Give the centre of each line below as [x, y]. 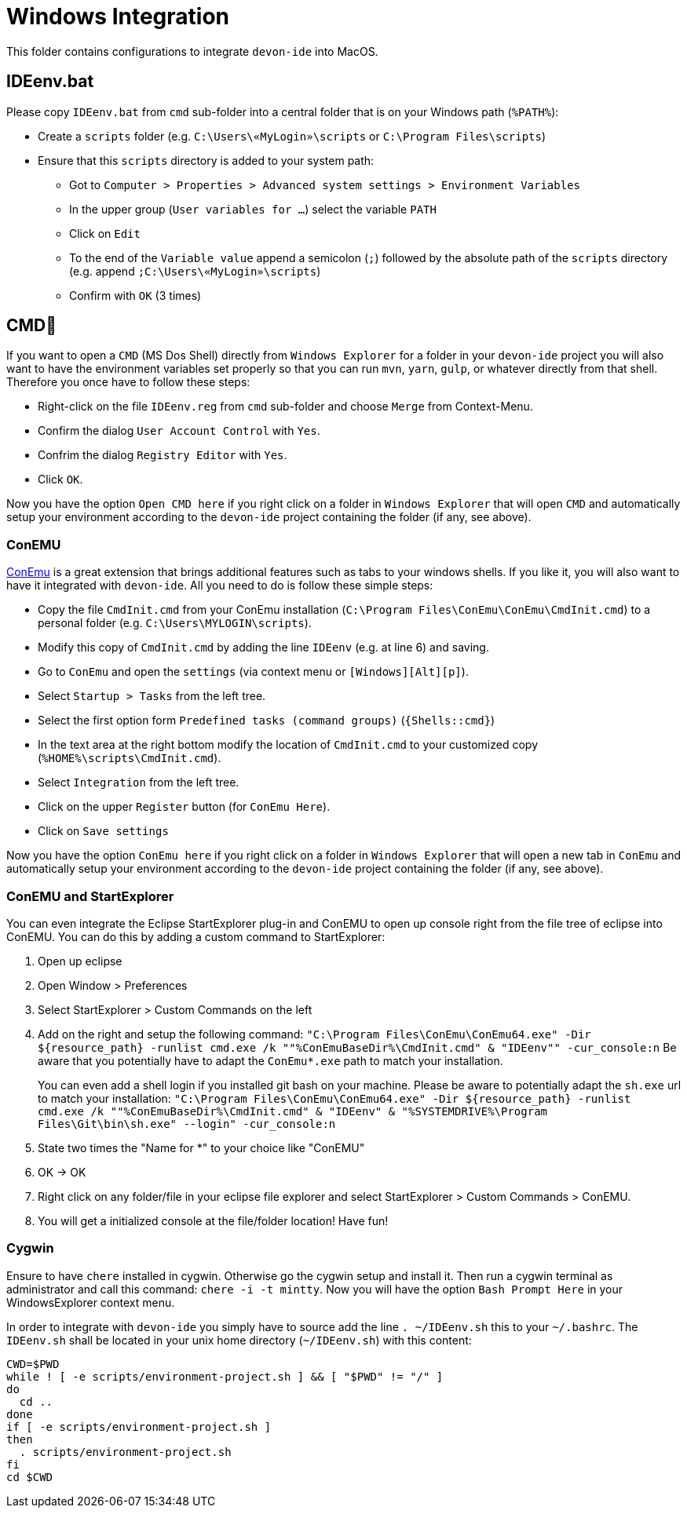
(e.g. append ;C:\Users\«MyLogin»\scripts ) [195, 271]
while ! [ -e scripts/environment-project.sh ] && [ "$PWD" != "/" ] [225, 1376]
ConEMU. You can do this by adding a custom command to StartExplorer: [196, 936]
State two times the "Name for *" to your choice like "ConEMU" [201, 1147]
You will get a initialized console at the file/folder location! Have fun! [213, 1220]
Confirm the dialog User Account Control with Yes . [179, 431]
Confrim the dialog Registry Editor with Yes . [163, 455]
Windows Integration [118, 16]
